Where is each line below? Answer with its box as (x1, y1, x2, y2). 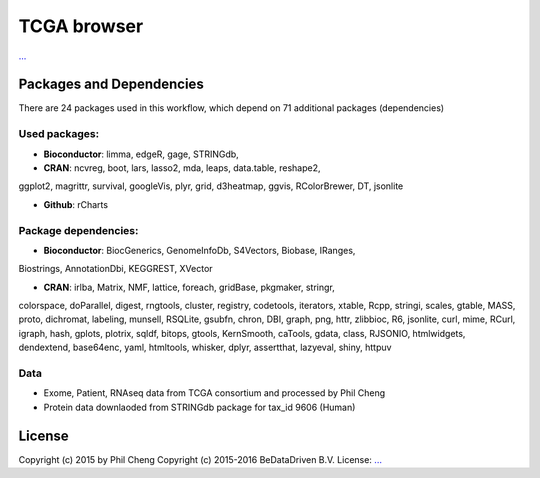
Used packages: (18, 127, 100, 141)
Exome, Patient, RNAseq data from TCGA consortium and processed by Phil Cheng (43, 387, 386, 399)
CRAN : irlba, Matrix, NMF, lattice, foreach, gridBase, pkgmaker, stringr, (43, 281, 335, 293)
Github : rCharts (43, 198, 109, 210)
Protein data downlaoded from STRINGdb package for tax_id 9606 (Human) (43, 401, 356, 413)
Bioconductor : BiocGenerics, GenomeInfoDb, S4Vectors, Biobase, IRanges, (43, 244, 356, 256)
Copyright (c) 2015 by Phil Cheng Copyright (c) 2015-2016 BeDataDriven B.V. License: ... (18, 453, 382, 465)
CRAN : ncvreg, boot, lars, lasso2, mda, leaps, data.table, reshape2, (43, 161, 321, 174)
